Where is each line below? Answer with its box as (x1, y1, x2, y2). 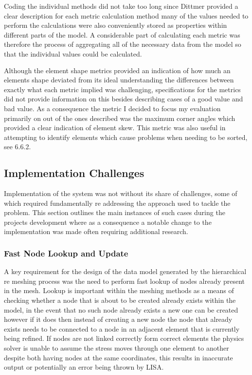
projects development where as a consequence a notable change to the (4, 217, 212, 227)
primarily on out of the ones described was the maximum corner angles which (4, 113, 235, 123)
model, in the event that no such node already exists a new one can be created (4, 304, 238, 315)
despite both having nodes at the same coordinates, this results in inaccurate (4, 352, 233, 362)
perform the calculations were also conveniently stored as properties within (4, 20, 227, 30)
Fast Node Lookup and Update (4, 247, 128, 259)
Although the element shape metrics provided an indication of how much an (4, 65, 231, 75)
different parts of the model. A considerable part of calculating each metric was (4, 29, 240, 39)
